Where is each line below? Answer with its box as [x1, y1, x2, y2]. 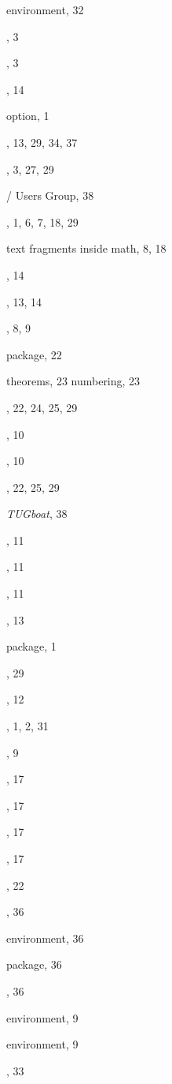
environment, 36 [6, 929, 84, 946]
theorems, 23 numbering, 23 [6, 373, 141, 389]
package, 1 [6, 638, 57, 655]
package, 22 [6, 346, 62, 362]
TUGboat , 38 [6, 505, 68, 522]
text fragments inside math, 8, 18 [6, 240, 167, 257]
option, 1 [6, 107, 49, 124]
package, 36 [6, 956, 62, 973]
